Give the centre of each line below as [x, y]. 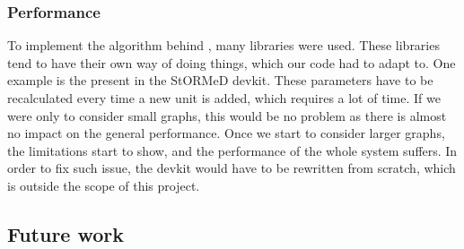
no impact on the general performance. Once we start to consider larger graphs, [226, 133]
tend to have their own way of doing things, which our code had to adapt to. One [232, 62]
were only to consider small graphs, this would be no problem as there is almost [227, 115]
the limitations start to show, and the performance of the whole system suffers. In [232, 150]
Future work [66, 233]
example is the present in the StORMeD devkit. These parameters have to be [220, 80]
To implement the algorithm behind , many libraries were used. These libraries [223, 45]
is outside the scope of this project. [104, 185]
